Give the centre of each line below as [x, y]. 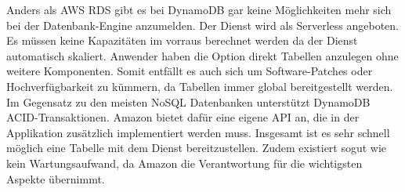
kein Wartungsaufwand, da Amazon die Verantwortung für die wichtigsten [184, 163]
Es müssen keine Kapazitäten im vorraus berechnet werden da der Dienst [182, 40]
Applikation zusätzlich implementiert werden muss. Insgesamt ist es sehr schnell [198, 132]
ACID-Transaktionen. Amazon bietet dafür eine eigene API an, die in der [183, 117]
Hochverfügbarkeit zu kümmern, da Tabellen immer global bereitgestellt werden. [200, 86]
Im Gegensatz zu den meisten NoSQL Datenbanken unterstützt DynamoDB [188, 101]
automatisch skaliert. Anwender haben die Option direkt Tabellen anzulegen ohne [202, 55]
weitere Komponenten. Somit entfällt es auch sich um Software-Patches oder [190, 71]
